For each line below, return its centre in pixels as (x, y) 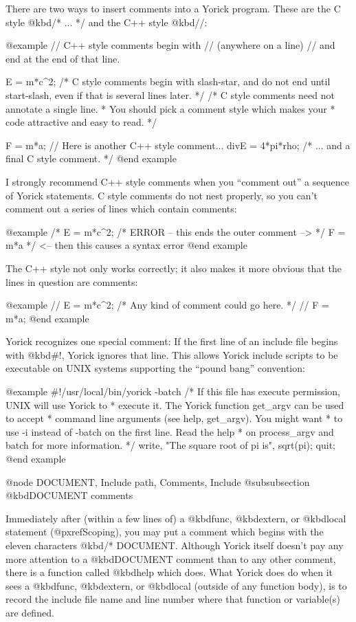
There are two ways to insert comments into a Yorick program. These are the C (173, 8)
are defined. (30, 612)
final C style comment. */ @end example (91, 158)
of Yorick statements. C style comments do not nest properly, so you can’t (162, 195)
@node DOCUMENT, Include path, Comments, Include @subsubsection (158, 481)
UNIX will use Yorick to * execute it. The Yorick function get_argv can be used (175, 404)
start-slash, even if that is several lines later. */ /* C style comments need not (170, 95)
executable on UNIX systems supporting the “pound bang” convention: (155, 368)
